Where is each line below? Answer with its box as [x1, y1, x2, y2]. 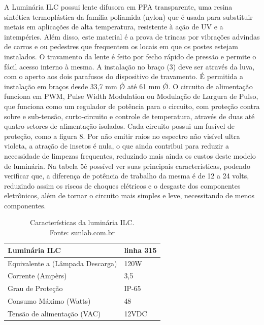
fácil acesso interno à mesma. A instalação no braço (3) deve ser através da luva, [4, 61, 255, 71]
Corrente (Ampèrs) [8, 270, 67, 281]
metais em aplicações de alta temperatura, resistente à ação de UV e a [4, 21, 223, 32]
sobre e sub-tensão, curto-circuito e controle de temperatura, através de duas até [4, 111, 255, 121]
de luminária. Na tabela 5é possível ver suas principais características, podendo [4, 160, 250, 171]
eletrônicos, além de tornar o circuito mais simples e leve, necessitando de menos [4, 190, 254, 201]
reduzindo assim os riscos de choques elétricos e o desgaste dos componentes [4, 180, 241, 191]
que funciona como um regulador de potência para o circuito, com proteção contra [4, 100, 260, 111]
